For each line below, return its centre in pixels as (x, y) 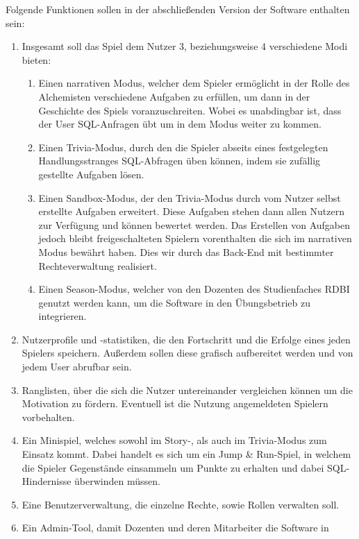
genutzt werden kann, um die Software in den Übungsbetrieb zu (175, 302)
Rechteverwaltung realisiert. (98, 265)
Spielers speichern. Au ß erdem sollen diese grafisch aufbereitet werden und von (187, 353)
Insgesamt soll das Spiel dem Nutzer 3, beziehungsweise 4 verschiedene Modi (185, 46)
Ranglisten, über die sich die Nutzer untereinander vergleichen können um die (187, 390)
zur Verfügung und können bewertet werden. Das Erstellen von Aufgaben (194, 224)
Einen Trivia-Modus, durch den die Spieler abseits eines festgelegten (183, 147)
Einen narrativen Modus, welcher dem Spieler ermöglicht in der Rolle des (194, 83)
